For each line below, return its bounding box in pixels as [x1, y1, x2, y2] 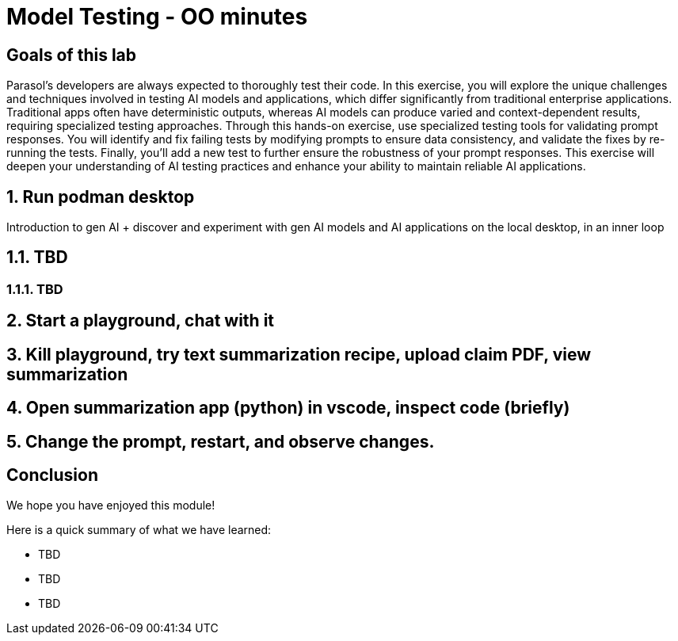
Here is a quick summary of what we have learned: [6, 523, 272, 537]
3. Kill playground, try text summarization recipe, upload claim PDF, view [6, 344, 592, 364]
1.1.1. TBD [6, 280, 63, 297]
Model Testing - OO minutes [6, 3, 308, 30]
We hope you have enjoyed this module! [6, 498, 215, 513]
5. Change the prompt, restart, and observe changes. [6, 431, 435, 452]
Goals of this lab [6, 44, 137, 65]
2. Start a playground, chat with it [6, 311, 275, 331]
